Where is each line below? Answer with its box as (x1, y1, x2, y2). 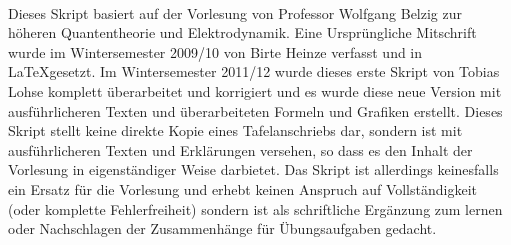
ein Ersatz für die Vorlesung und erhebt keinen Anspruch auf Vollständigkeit (8, 178, 477, 199)
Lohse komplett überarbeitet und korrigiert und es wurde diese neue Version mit (8, 80, 502, 101)
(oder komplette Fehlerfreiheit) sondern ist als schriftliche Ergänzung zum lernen (8, 198, 503, 219)
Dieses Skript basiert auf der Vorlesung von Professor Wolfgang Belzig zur (8, 2, 463, 23)
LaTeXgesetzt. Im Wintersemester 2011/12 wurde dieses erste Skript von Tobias (8, 61, 500, 82)
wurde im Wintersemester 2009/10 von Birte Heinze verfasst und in (8, 41, 423, 62)
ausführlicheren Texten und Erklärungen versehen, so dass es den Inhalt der (8, 139, 473, 160)
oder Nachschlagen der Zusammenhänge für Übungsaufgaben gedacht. (8, 218, 437, 239)
